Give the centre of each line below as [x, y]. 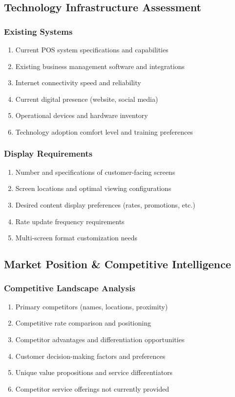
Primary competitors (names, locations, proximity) [92, 306]
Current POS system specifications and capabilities [92, 49]
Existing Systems [38, 31]
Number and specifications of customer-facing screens [95, 172]
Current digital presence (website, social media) [87, 99]
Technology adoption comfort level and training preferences [104, 131]
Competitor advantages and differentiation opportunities [100, 339]
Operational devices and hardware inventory [82, 115]
